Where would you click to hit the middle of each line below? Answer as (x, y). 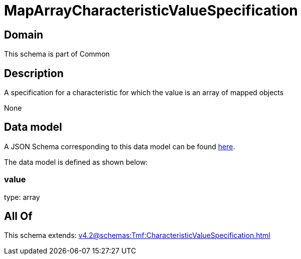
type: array (22, 197)
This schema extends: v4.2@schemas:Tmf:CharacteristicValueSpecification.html (137, 235)
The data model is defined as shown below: (76, 162)
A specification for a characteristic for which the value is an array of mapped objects (144, 93)
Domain (24, 35)
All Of (18, 216)
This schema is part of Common (57, 54)
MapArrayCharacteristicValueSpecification (151, 11)
